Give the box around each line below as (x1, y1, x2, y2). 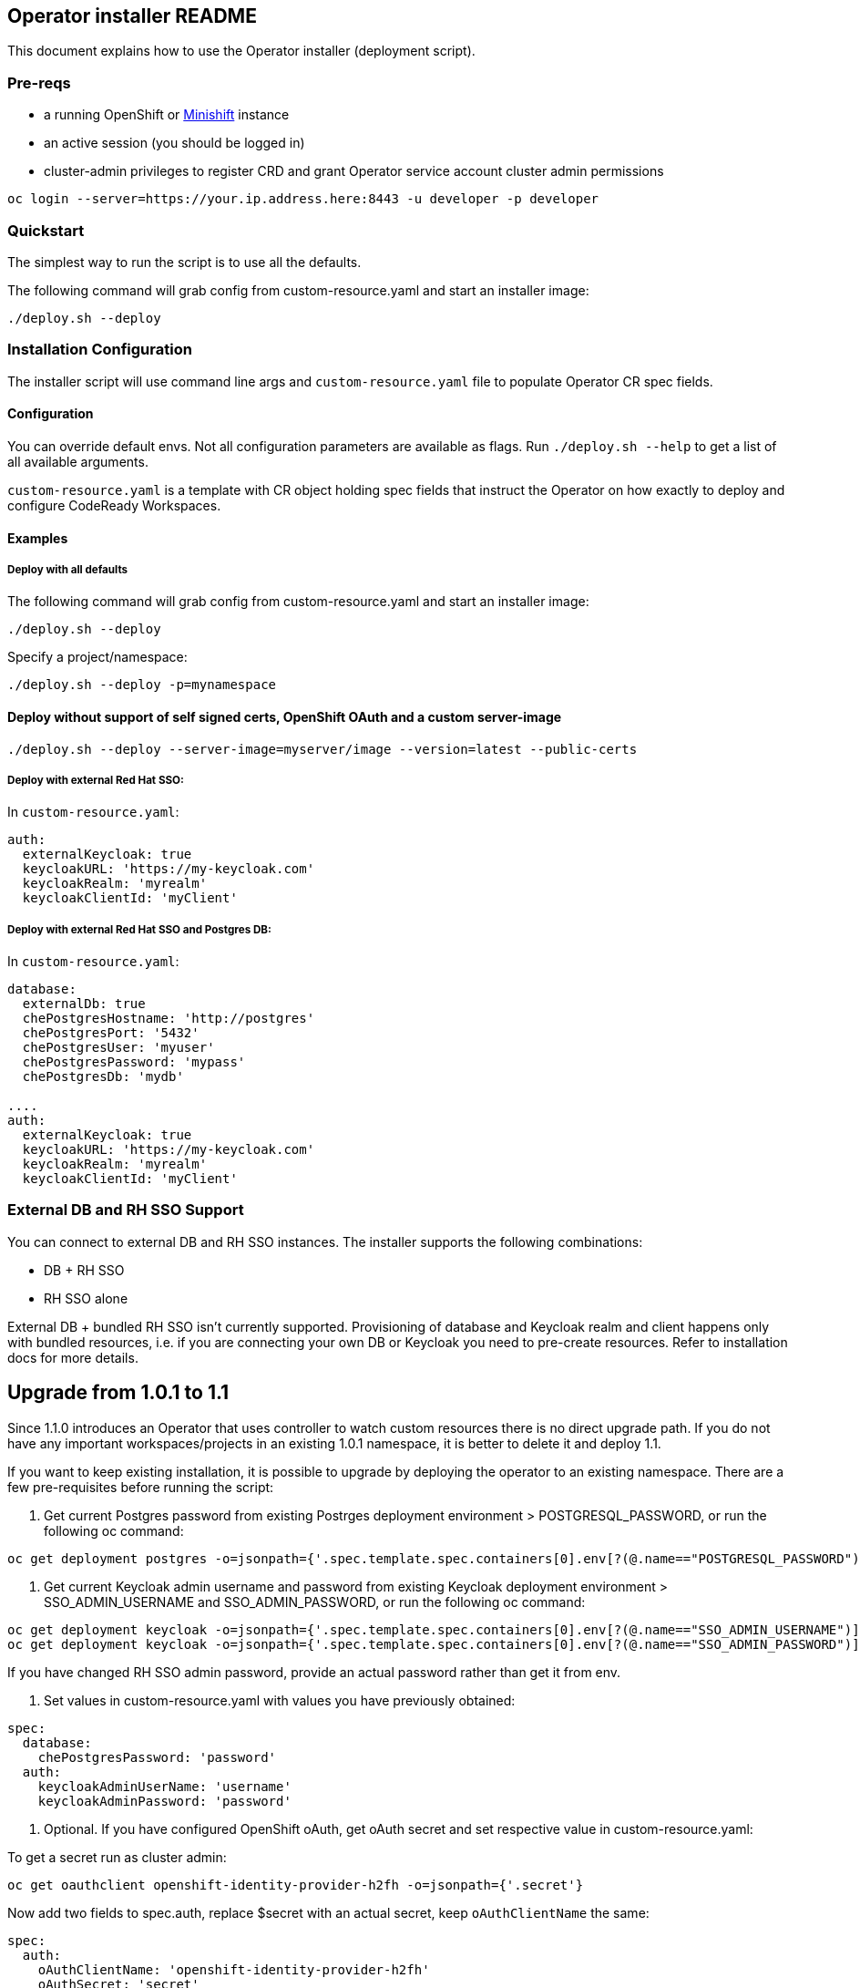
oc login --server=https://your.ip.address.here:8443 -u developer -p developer (7, 191, 599, 207)
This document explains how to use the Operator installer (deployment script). (7, 43, 476, 59)
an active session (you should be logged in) (44, 135, 305, 151)
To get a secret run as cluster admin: (7, 1849, 227, 1865)
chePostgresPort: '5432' (22, 1025, 200, 1041)
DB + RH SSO (44, 1262, 125, 1278)
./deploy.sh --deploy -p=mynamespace (7, 677, 277, 693)
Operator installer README (7, 5, 257, 27)
